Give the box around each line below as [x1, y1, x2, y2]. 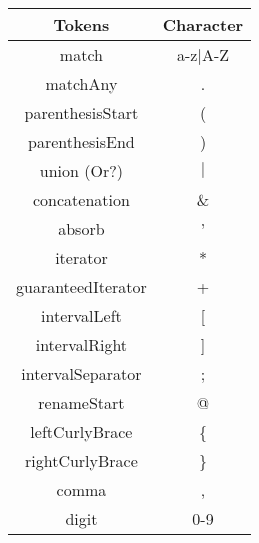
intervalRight [35, 333, 128, 356]
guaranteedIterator [16, 275, 147, 298]
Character [162, 13, 244, 36]
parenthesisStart [24, 101, 139, 124]
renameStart [38, 391, 125, 414]
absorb [58, 217, 105, 240]
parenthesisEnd [28, 130, 135, 153]
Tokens [53, 13, 110, 36]
